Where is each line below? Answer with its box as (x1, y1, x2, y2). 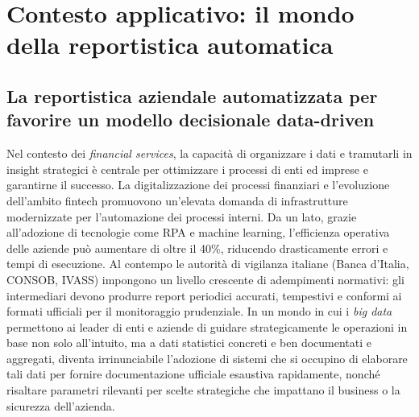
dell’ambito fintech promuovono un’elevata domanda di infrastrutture (6, 192, 348, 208)
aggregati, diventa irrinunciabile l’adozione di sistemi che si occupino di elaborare (6, 349, 408, 366)
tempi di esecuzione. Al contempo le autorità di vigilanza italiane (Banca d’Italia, (6, 255, 409, 272)
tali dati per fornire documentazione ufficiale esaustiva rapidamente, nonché (6, 365, 380, 382)
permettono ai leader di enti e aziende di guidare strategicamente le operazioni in (6, 318, 408, 335)
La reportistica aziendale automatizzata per (6, 83, 378, 108)
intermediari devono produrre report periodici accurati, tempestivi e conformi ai (6, 287, 402, 303)
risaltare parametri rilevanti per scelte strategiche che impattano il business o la (6, 382, 400, 398)
